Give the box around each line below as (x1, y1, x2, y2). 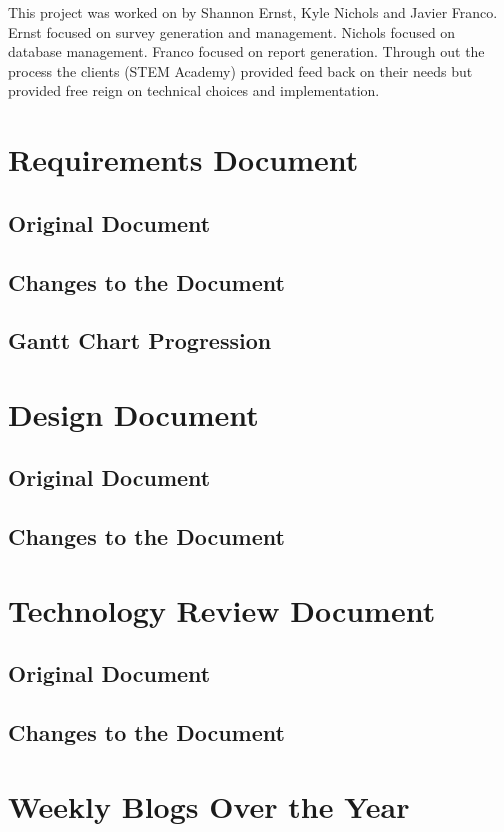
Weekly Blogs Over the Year (8, 785, 410, 826)
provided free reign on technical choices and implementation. (8, 80, 380, 101)
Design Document (8, 393, 259, 434)
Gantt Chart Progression (8, 325, 272, 356)
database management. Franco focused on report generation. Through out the (8, 41, 485, 62)
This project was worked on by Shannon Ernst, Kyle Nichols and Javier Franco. (8, 2, 498, 22)
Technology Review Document (8, 589, 436, 630)
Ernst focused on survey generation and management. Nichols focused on (8, 21, 456, 42)
